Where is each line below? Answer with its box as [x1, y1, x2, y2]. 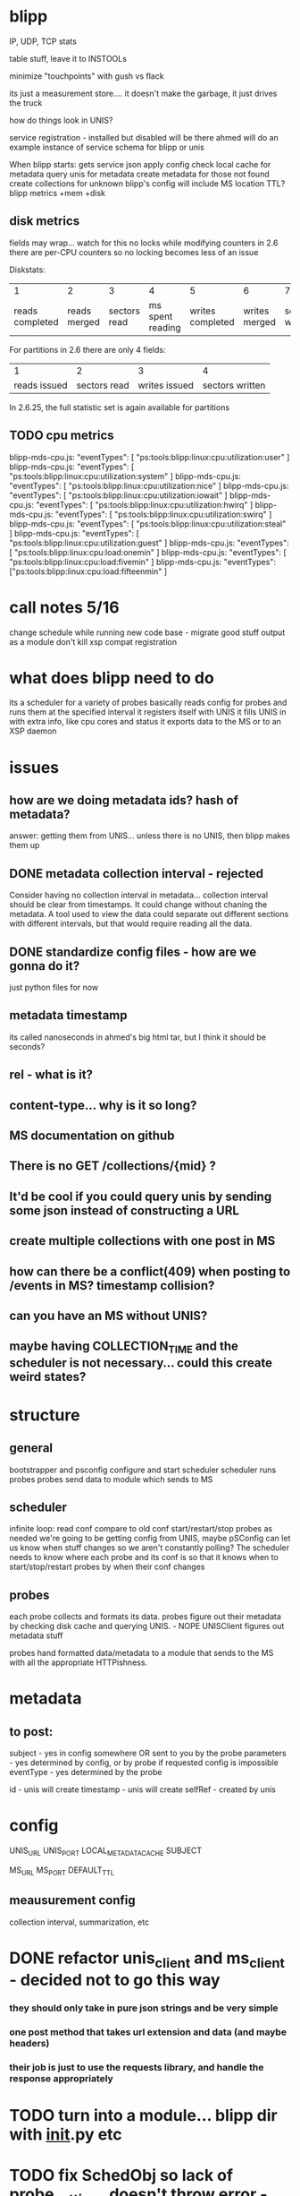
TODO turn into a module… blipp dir [9, 2106, 279, 2126]
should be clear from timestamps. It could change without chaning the [9, 899, 268, 910]
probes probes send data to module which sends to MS [9, 1473, 213, 1484]
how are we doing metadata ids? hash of [9, 793, 239, 808]
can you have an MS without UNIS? [9, 1308, 208, 1323]
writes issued [137, 379, 195, 391]
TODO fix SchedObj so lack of [9, 2166, 234, 2186]
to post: [9, 1724, 54, 1739]
